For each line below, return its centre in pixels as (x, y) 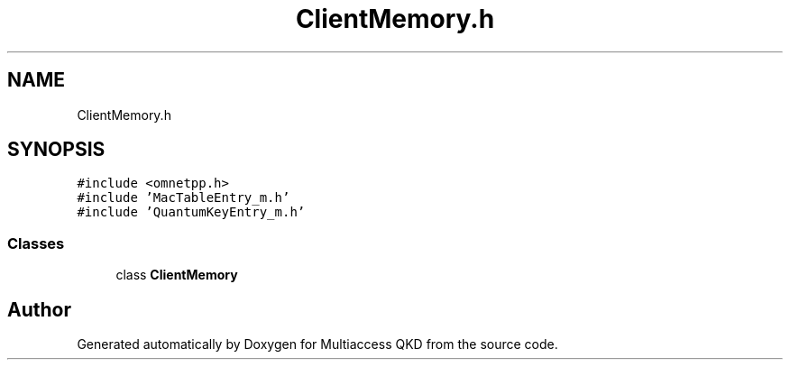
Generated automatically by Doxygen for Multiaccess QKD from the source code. (317, 344)
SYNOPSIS (56, 150)
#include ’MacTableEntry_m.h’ (184, 198)
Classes (36, 243)
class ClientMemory (177, 275)
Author (39, 309)
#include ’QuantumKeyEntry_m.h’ (191, 212)
